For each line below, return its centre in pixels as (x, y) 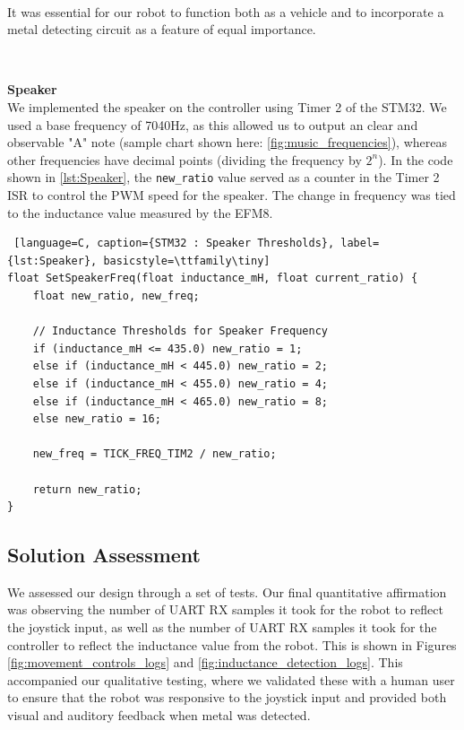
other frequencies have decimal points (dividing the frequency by (185, 159)
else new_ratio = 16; (97, 419)
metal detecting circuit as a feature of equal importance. (162, 29)
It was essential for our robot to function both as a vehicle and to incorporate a (226, 11)
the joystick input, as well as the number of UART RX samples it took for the (222, 627)
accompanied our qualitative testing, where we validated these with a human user (231, 679)
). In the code (416, 159)
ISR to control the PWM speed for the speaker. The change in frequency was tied (232, 195)
